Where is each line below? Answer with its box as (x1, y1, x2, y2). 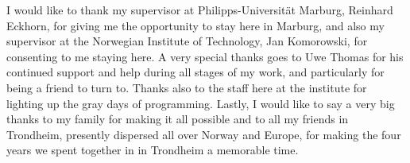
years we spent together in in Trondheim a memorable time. (6, 142, 299, 158)
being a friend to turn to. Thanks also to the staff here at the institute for (6, 79, 367, 95)
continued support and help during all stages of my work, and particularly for (6, 64, 385, 80)
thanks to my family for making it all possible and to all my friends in (6, 111, 349, 127)
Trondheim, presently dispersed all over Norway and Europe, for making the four (6, 126, 401, 142)
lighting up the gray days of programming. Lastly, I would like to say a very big (6, 95, 395, 111)
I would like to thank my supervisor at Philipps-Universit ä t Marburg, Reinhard (6, 2, 393, 17)
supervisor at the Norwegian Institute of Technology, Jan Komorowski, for (6, 33, 368, 49)
